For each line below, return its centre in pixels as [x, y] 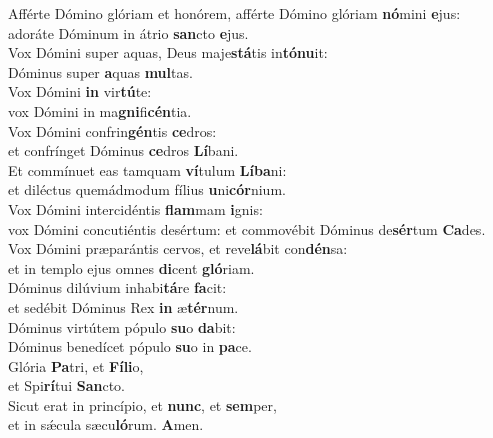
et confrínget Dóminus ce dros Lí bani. [123, 150]
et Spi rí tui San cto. [66, 385]
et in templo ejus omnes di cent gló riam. [131, 267]
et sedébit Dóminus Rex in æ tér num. [123, 306]
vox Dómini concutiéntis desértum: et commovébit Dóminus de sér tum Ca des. [247, 228]
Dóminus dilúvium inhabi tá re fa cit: [117, 287]
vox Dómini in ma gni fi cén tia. [100, 110]
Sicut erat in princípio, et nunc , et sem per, [142, 404]
